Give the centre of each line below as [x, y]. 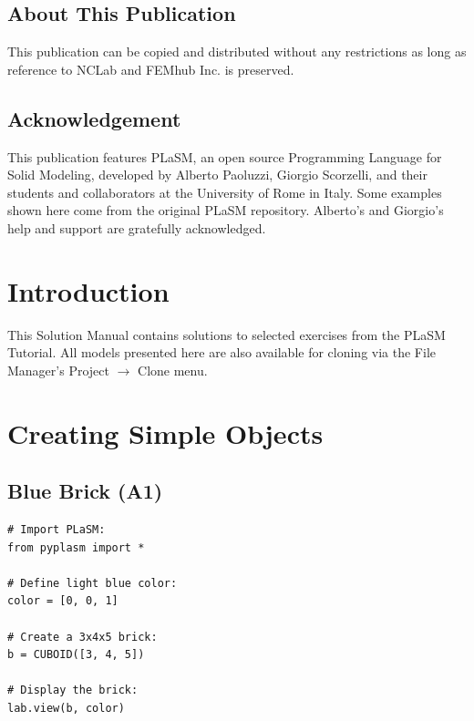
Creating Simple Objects [165, 433]
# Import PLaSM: [57, 530]
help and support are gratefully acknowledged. [137, 227]
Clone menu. [173, 370]
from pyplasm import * [76, 547]
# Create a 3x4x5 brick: [82, 637]
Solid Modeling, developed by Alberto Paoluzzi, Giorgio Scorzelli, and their [217, 175]
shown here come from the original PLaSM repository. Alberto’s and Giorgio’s [226, 210]
